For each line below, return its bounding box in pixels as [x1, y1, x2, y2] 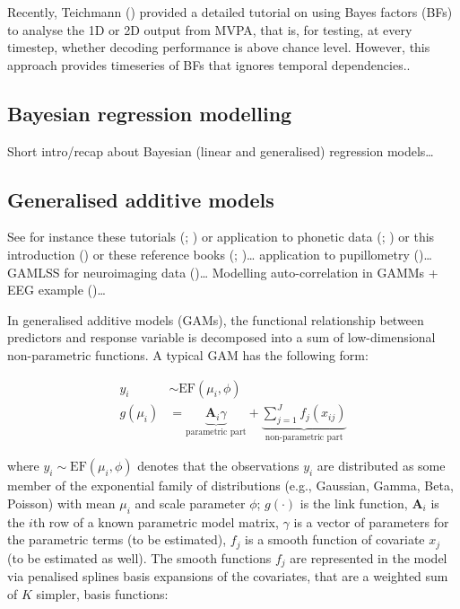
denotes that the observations [137, 456, 299, 475]
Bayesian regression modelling [7, 99, 292, 127]
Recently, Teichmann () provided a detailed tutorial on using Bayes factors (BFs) [7, 3, 453, 21]
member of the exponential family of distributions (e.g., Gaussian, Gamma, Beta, [7, 476, 454, 495]
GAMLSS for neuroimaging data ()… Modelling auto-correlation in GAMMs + [7, 262, 438, 281]
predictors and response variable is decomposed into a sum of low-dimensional [7, 328, 436, 347]
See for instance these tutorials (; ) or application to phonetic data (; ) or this [7, 227, 435, 246]
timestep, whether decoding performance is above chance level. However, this [7, 38, 430, 57]
